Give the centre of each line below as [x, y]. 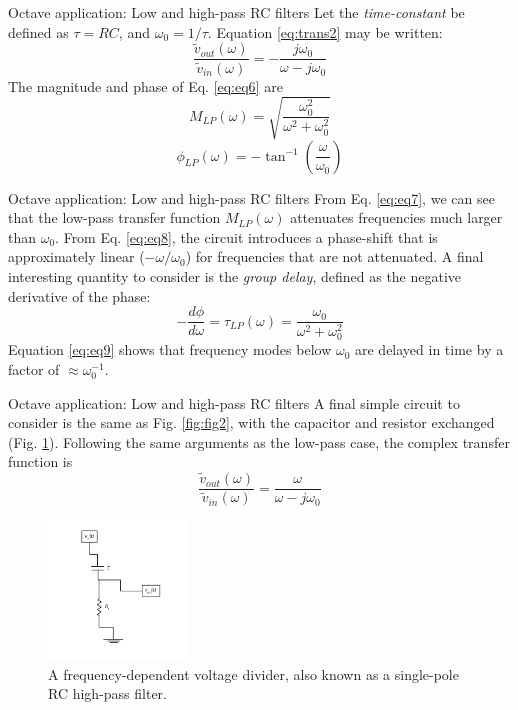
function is [40, 461]
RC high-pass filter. [107, 693]
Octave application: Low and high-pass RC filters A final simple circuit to [234, 402]
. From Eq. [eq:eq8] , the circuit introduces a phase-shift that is [246, 236]
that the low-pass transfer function [114, 217]
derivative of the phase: [79, 295]
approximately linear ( [76, 256]
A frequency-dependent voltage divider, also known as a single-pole [253, 673]
